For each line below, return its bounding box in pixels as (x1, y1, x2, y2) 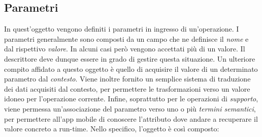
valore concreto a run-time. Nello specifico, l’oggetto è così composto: (4, 123, 219, 134)
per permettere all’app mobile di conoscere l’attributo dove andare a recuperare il (4, 113, 258, 124)
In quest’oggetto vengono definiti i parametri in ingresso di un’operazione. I (4, 23, 239, 34)
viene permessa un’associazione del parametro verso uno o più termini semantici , (4, 103, 256, 114)
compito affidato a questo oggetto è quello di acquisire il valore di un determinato (4, 63, 258, 74)
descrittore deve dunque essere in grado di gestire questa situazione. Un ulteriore (4, 53, 255, 64)
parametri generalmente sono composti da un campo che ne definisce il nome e (4, 33, 249, 44)
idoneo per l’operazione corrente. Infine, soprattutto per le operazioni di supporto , (4, 93, 258, 104)
